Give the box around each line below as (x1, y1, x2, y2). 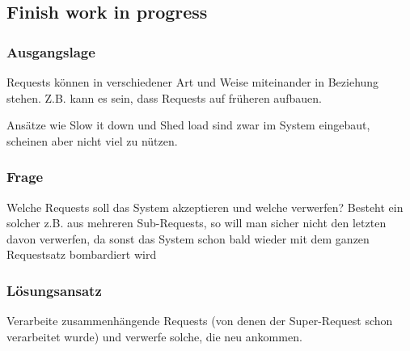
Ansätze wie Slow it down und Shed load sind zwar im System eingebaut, (6, 116, 370, 133)
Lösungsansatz (6, 280, 102, 300)
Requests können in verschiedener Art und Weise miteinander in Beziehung (6, 74, 379, 90)
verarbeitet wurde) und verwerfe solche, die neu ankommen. (6, 328, 302, 345)
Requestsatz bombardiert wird (6, 246, 157, 263)
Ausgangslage (6, 41, 95, 61)
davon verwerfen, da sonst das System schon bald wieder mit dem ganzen (6, 230, 370, 247)
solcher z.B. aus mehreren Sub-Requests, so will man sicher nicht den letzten (6, 214, 387, 231)
